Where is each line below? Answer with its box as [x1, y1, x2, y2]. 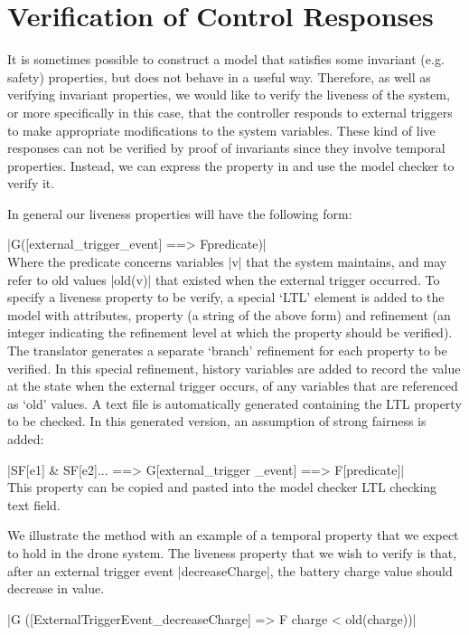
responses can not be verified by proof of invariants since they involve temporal [7, 138, 446, 157]
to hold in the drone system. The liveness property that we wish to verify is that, [7, 543, 457, 562]
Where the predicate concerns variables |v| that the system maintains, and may [7, 252, 447, 271]
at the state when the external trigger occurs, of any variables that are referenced [7, 376, 458, 395]
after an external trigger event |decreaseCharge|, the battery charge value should [7, 561, 453, 580]
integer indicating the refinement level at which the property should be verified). [7, 323, 453, 342]
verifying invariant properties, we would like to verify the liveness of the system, [7, 85, 450, 104]
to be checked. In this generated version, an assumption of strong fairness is [7, 412, 427, 431]
